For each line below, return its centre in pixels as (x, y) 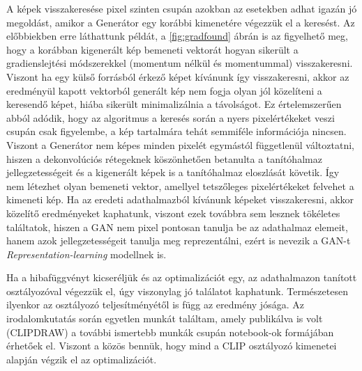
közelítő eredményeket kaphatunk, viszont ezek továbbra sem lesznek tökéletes (173, 213)
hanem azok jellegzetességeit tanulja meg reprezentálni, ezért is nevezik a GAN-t (179, 240)
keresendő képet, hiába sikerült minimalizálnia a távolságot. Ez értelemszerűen (174, 104)
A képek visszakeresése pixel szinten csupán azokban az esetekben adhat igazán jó (182, 8)
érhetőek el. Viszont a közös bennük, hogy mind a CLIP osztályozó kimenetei (172, 346)
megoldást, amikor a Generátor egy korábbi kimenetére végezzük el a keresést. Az (181, 22)
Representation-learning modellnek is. (86, 254)
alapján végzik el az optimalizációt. (82, 359)
